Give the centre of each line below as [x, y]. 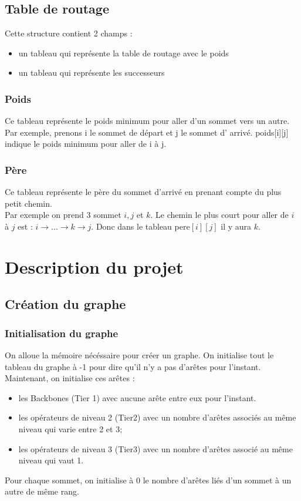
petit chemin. [28, 203]
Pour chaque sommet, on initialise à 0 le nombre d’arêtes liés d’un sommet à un [148, 480]
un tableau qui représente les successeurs [92, 73]
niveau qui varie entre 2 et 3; [70, 428]
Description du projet [94, 266]
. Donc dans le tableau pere [141, 226]
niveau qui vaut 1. [51, 460]
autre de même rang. [42, 491]
